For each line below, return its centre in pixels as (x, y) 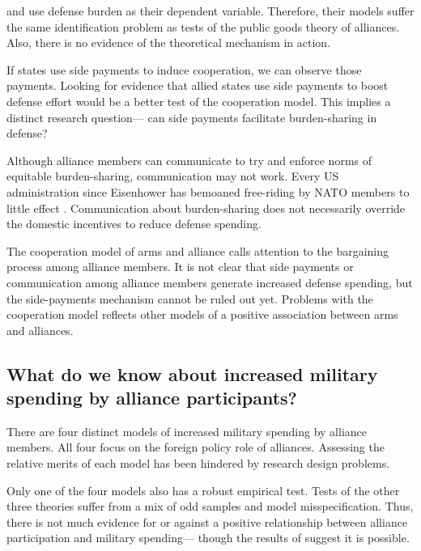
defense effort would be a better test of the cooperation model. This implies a (199, 101)
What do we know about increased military (192, 373)
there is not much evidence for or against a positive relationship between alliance (207, 521)
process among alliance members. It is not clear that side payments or (180, 267)
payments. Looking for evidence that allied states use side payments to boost (198, 85)
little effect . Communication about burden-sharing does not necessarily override (206, 208)
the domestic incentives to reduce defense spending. (134, 224)
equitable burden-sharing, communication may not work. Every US (173, 176)
